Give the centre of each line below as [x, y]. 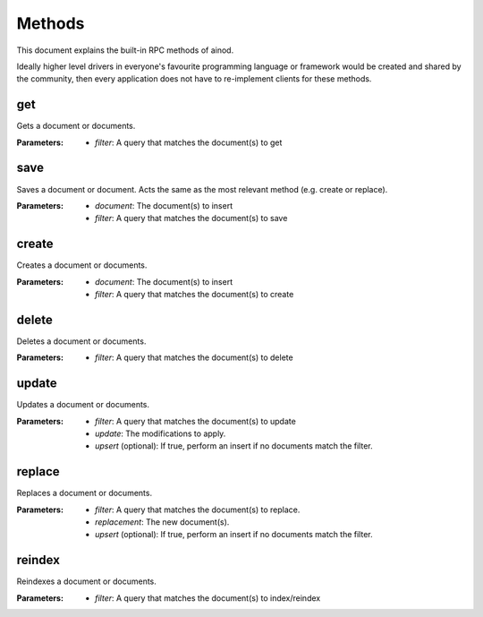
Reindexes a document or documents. [86, 581]
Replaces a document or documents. [84, 493]
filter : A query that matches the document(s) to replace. [198, 510]
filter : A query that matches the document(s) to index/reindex [208, 598]
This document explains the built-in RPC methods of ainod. [125, 50]
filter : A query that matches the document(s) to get [189, 142]
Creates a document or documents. [82, 265]
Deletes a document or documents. [81, 341]
